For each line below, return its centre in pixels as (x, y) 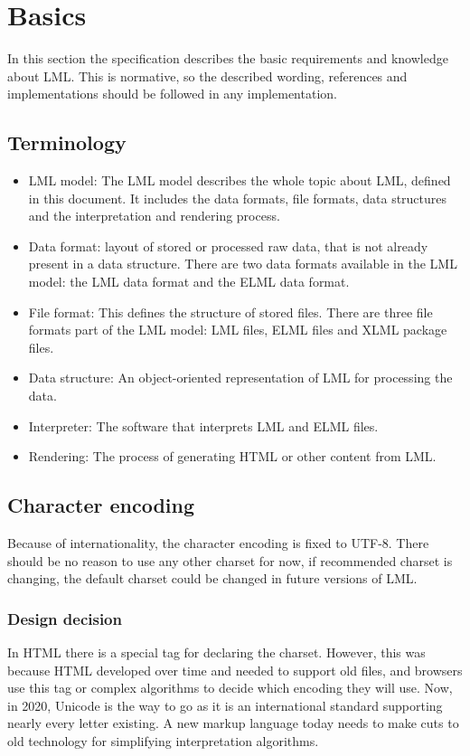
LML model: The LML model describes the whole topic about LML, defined (240, 180)
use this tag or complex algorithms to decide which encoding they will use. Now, (230, 688)
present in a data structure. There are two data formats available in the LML (243, 264)
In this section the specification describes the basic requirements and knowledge (228, 58)
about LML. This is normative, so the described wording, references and (207, 76)
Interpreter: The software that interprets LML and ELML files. (203, 425)
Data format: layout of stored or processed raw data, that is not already (228, 246)
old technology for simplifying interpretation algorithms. (163, 741)
